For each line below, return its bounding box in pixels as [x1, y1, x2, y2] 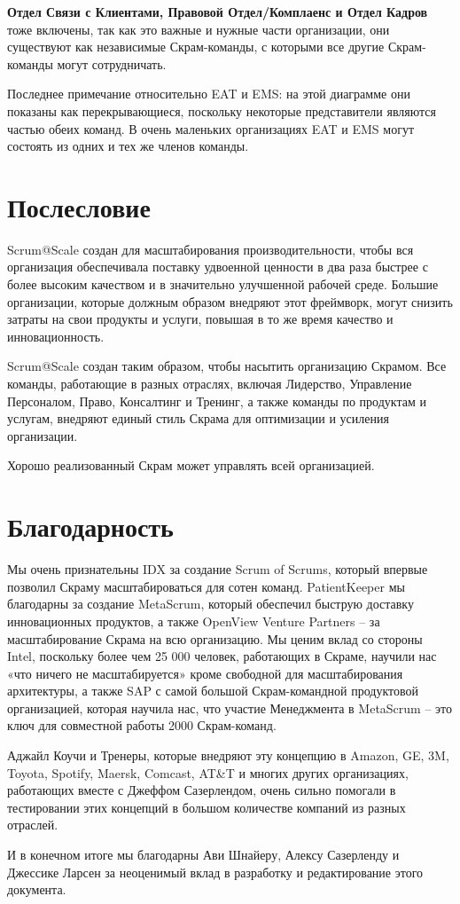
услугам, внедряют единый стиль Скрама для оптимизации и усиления [7, 409, 389, 428]
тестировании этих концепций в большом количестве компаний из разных [7, 798, 406, 816]
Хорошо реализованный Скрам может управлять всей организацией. [7, 456, 375, 475]
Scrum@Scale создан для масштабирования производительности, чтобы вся [7, 240, 414, 258]
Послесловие [7, 188, 151, 224]
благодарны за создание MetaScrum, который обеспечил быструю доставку [7, 594, 414, 613]
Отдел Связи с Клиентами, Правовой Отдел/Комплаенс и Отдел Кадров [7, 3, 428, 20]
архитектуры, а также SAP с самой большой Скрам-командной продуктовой [7, 681, 419, 700]
